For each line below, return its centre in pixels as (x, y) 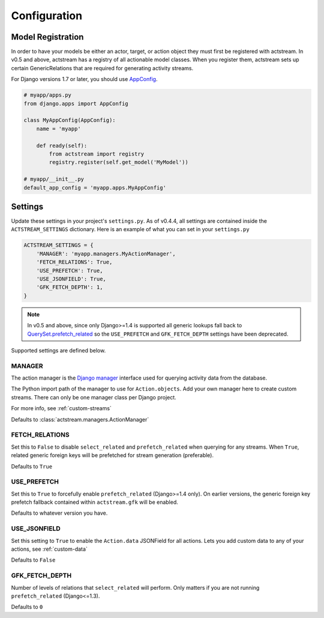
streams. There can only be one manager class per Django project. (94, 397)
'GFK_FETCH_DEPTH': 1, (70, 287)
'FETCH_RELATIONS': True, (74, 262)
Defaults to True (32, 466)
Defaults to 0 (27, 607)
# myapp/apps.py (48, 95)
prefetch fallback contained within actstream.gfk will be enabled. (94, 502)
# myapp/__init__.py (54, 179)
